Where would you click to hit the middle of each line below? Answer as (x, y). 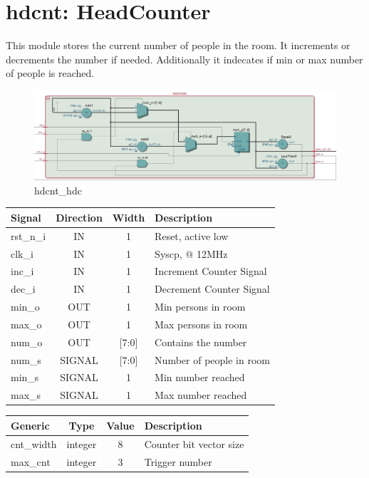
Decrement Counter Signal (212, 289)
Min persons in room (200, 307)
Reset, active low (192, 235)
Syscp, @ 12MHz (191, 253)
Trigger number (178, 461)
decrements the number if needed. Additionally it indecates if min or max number (184, 59)
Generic (30, 425)
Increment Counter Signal (211, 271)
